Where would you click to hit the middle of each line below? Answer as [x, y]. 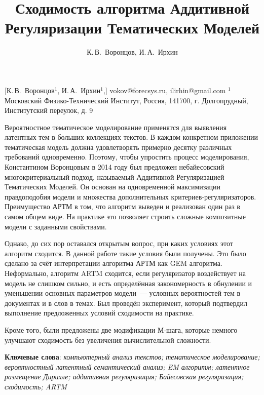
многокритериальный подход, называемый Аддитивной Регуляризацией [115, 176]
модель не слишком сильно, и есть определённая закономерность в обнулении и [128, 283]
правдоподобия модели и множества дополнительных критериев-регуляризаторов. [130, 196]
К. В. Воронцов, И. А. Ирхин [132, 52]
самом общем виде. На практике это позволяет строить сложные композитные [125, 216]
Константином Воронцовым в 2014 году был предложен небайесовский [115, 167]
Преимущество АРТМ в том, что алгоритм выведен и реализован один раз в [122, 206]
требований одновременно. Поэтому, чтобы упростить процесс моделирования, [127, 157]
